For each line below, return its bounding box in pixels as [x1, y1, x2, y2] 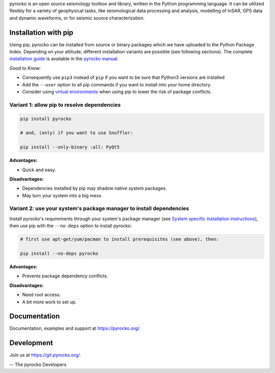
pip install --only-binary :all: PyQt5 [20, 144, 120, 150]
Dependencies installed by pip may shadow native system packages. [22, 185, 167, 192]
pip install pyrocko [20, 116, 71, 121]
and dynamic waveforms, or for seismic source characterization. [9, 15, 145, 21]
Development [9, 338, 53, 348]
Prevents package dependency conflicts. [22, 273, 108, 279]
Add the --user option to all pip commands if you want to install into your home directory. [22, 81, 212, 87]
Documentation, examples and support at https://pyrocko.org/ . [9, 325, 141, 331]
